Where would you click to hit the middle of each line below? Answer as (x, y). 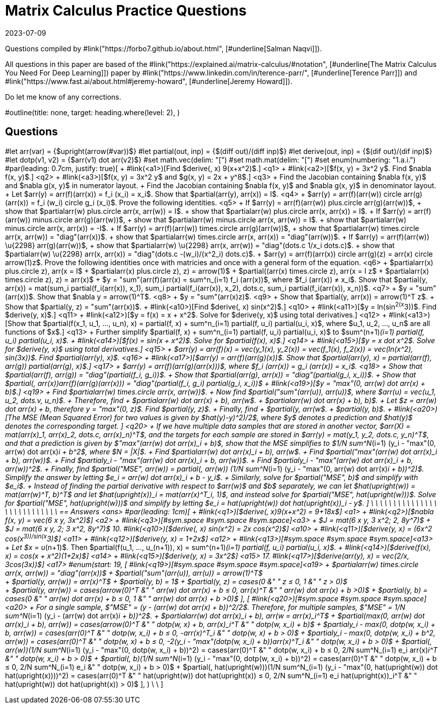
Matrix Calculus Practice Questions (126, 11)
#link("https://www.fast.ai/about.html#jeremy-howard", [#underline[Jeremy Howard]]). (149, 81)
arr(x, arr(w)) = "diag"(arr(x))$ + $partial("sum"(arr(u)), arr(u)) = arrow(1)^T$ (134, 573)
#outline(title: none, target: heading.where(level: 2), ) (93, 112)
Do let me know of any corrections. (63, 97)
